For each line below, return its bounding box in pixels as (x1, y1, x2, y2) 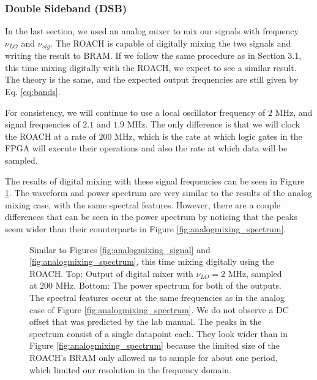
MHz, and (275, 105, 313, 118)
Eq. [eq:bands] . (5, 85, 61, 98)
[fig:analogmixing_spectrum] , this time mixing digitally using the (29, 255, 274, 268)
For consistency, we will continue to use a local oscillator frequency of (5, 105, 266, 118)
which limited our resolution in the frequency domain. (29, 363, 232, 376)
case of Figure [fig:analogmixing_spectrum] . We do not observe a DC (29, 303, 289, 316)
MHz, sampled (228, 267, 282, 279)
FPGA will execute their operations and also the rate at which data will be (5, 142, 288, 154)
